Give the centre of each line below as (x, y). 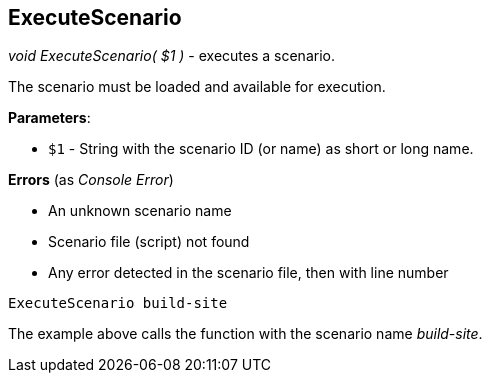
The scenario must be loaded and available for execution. (197, 87)
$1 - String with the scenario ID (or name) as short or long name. (261, 149)
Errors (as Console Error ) (91, 180)
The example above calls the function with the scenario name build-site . (245, 334)
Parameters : (49, 118)
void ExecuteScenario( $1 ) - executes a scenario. (171, 56)
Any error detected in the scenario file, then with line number (248, 273)
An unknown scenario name (140, 211)
